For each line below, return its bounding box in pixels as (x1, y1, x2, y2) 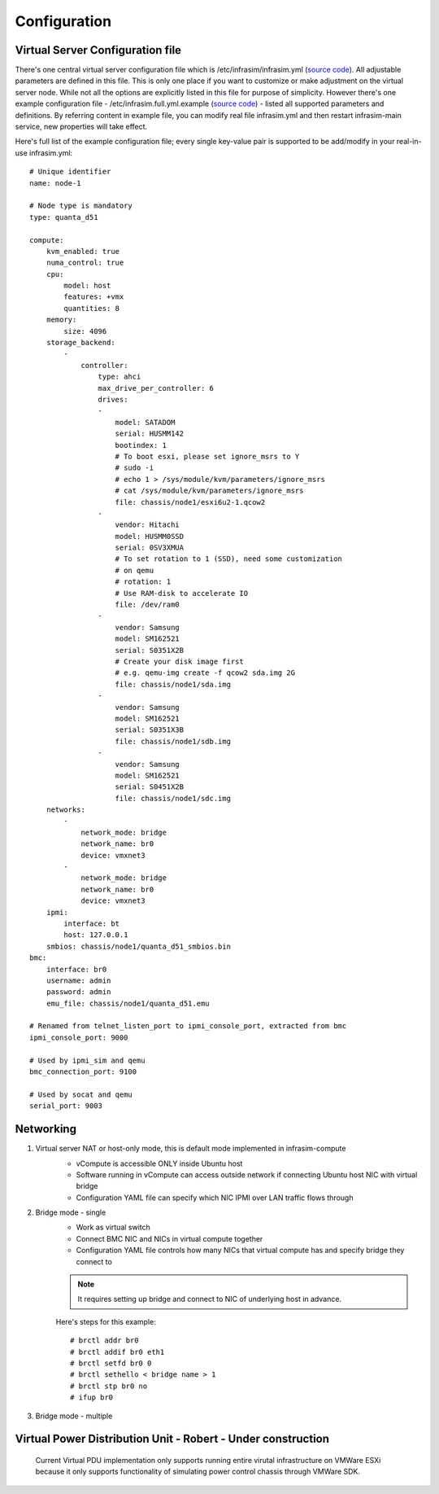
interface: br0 (46, 965, 107, 974)
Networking (15, 1122, 77, 1136)
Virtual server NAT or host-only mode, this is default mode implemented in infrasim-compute (35, 1144, 346, 1154)
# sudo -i (115, 463, 154, 472)
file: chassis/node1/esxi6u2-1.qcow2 (115, 497, 266, 506)
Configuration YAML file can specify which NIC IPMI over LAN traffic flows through (76, 1193, 354, 1203)
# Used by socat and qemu (29, 1089, 133, 1099)
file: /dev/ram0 (115, 600, 180, 610)
